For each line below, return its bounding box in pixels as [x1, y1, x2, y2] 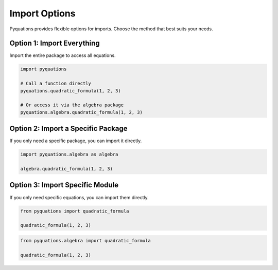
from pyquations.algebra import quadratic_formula [20, 238, 151, 243]
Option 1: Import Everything [9, 39, 100, 48]
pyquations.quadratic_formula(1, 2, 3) [20, 88, 121, 93]
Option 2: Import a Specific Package [9, 124, 128, 133]
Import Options [9, 8, 76, 19]
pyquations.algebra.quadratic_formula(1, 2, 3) [20, 109, 143, 115]
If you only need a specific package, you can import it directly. [9, 138, 142, 144]
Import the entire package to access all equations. [9, 52, 116, 59]
